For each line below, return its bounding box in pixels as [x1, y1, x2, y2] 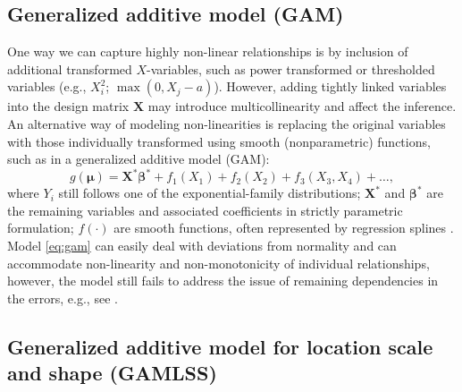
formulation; [7, 218, 74, 237]
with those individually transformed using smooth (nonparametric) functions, [7, 132, 431, 150]
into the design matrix [7, 97, 130, 115]
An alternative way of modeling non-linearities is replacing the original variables [7, 114, 446, 132]
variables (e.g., [7, 77, 87, 96]
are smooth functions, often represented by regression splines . [113, 218, 454, 237]
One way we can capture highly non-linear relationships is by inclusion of [7, 42, 408, 61]
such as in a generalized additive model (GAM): [7, 149, 270, 168]
